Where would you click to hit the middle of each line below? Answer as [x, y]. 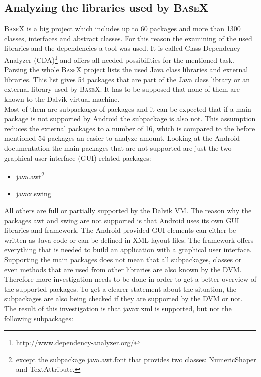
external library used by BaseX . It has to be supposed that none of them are [122, 89]
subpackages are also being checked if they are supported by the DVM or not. [123, 299]
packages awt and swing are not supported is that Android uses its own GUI [122, 220]
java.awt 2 [30, 176]
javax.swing [33, 193]
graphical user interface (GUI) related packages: [78, 158]
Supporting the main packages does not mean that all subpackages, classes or [123, 259]
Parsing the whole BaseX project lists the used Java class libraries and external [126, 69]
